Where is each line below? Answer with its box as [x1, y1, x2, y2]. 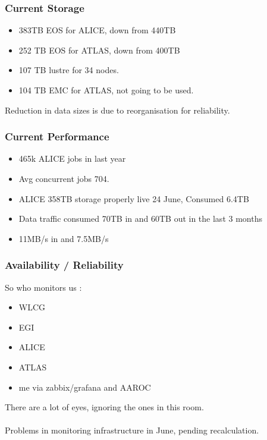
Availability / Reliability [5, 257, 124, 272]
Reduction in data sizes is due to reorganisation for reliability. [5, 103, 230, 116]
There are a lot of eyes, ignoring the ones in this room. [5, 401, 204, 413]
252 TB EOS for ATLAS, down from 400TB [18, 43, 180, 56]
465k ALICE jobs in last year [18, 152, 126, 165]
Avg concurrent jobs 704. [18, 172, 109, 184]
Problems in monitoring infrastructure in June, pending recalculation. [5, 424, 259, 436]
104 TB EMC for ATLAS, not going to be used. [18, 84, 194, 96]
